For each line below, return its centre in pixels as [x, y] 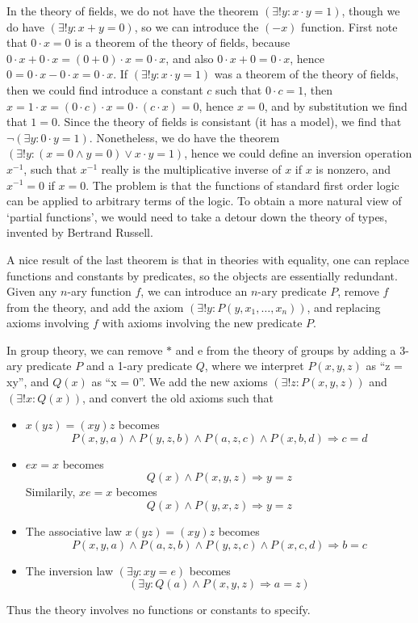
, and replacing [344, 307]
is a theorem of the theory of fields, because [182, 42]
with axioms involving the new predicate [202, 323]
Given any [32, 291]
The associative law [73, 531]
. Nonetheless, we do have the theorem [184, 137]
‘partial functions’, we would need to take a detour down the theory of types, [197, 216]
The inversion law [69, 570]
